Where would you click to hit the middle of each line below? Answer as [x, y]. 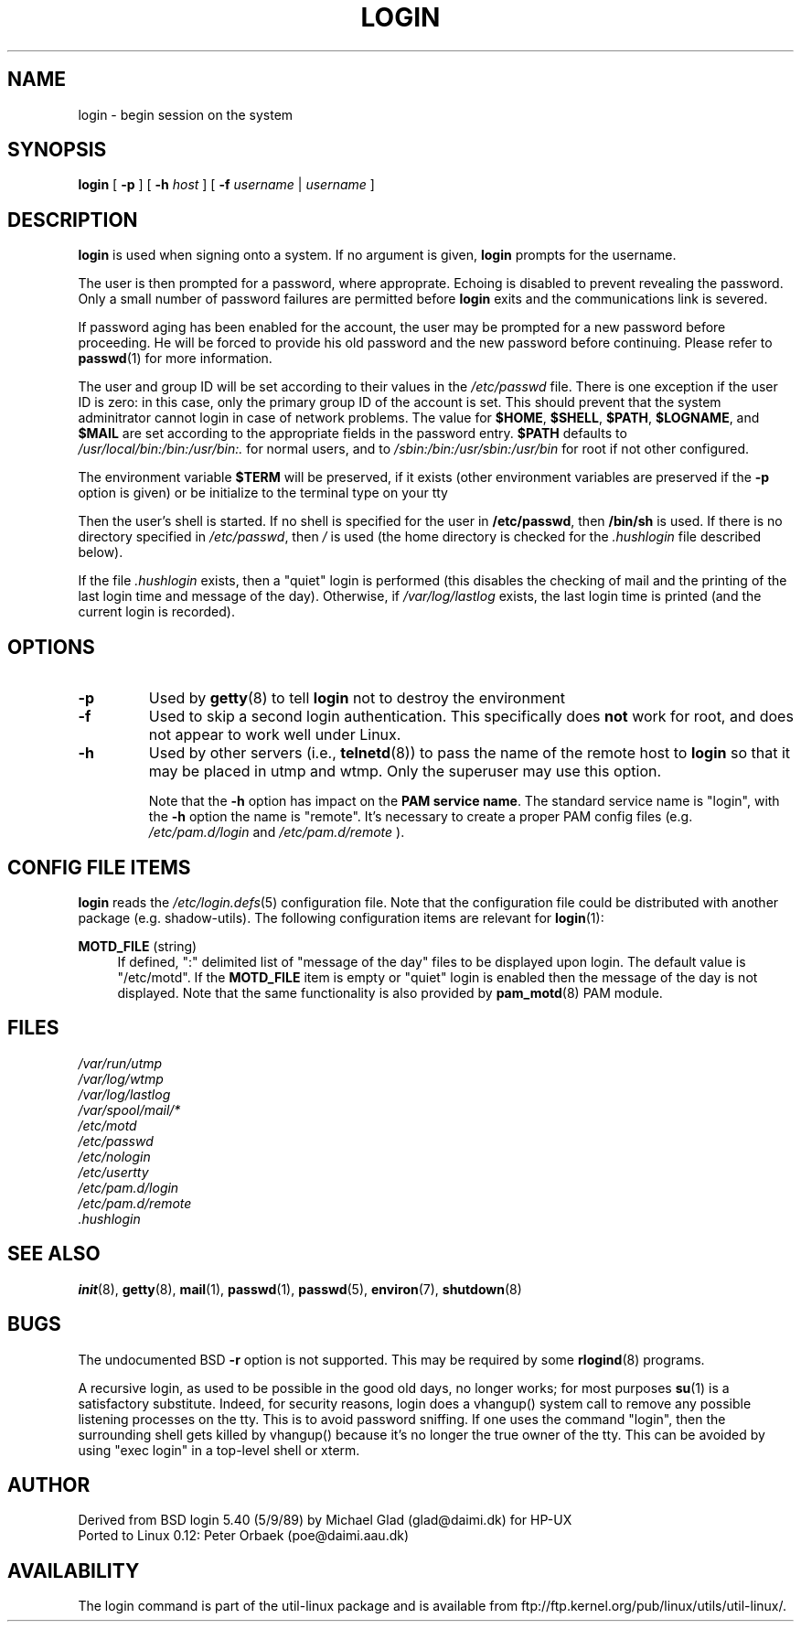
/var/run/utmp [120, 1063]
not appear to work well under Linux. [275, 735]
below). [101, 552]
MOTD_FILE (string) [138, 946]
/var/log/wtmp [121, 1078]
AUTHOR [49, 1484]
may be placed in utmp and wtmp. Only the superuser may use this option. [405, 772]
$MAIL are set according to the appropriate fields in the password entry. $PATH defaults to [352, 434]
